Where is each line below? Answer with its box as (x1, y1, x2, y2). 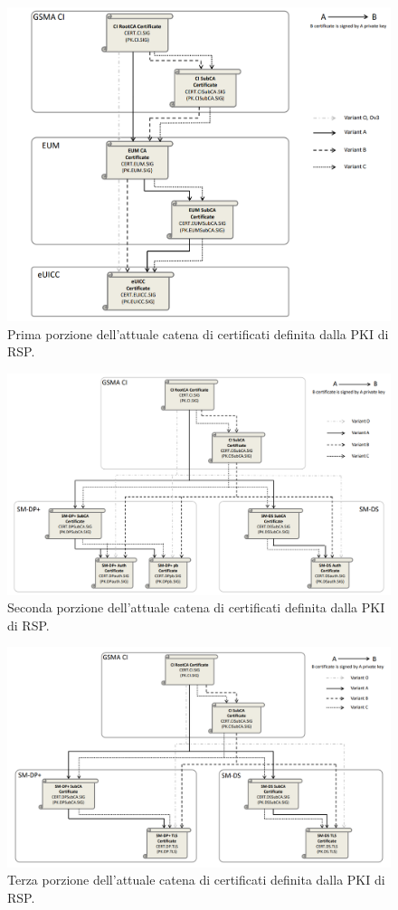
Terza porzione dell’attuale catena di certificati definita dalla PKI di (7, 870, 385, 889)
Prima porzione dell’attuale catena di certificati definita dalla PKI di (7, 324, 389, 343)
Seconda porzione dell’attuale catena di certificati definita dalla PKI (7, 598, 385, 617)
